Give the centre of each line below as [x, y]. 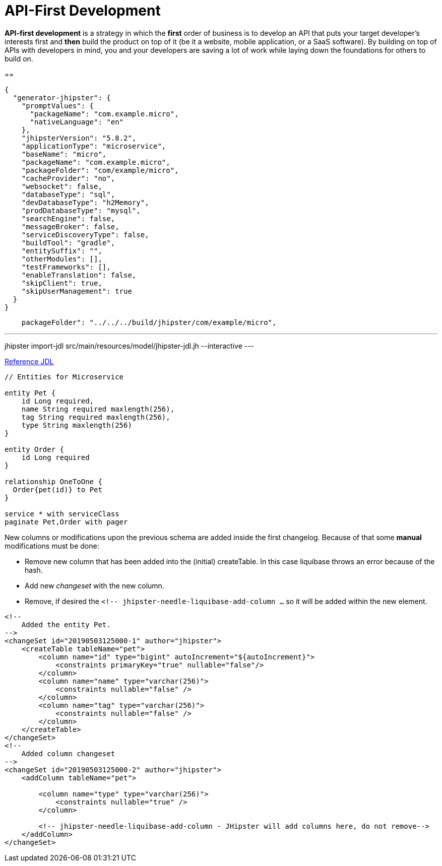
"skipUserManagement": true [77, 291]
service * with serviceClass [62, 514]
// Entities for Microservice [64, 377]
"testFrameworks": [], [66, 267]
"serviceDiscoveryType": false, [85, 235]
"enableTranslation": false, [79, 275]
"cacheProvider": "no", [68, 178]
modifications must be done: [52, 546]
